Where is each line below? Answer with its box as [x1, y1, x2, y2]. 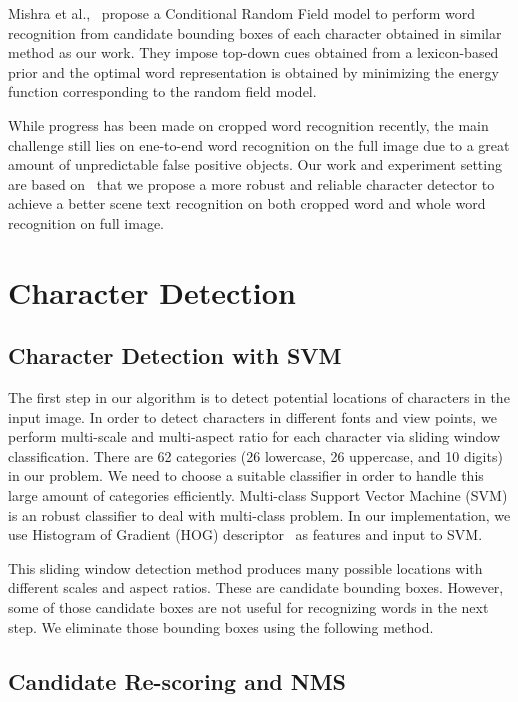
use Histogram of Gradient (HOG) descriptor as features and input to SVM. [8, 524, 483, 545]
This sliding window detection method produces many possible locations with [8, 557, 483, 578]
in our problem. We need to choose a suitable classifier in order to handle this [8, 465, 484, 486]
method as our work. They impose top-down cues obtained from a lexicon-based [8, 42, 499, 63]
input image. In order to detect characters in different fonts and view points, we [8, 406, 497, 427]
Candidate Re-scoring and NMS [8, 665, 347, 696]
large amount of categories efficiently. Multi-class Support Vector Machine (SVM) [8, 485, 508, 506]
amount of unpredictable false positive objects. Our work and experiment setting [8, 154, 502, 175]
